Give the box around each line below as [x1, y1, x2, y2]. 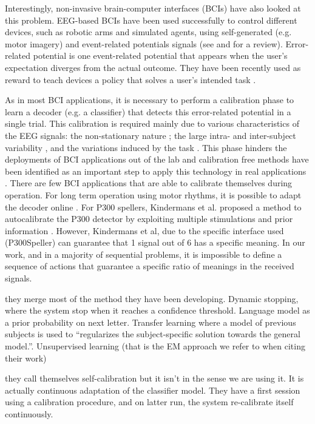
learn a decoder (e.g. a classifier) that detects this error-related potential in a [5, 105, 291, 118]
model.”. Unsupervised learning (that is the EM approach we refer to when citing [5, 340, 305, 352]
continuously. [5, 408, 53, 420]
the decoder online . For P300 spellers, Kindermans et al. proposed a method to [5, 200, 302, 213]
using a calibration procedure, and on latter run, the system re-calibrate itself [5, 395, 294, 408]
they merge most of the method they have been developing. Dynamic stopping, [5, 292, 299, 305]
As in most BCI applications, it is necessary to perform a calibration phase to [5, 93, 294, 106]
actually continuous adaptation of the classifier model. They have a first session [5, 383, 300, 396]
